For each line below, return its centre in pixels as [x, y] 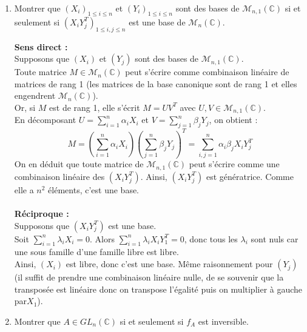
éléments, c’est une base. [94, 189]
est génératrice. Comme [250, 176]
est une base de [157, 22]
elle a [24, 189]
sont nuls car [275, 238]
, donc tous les [211, 238]
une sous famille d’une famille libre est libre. [96, 252]
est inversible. [223, 321]
